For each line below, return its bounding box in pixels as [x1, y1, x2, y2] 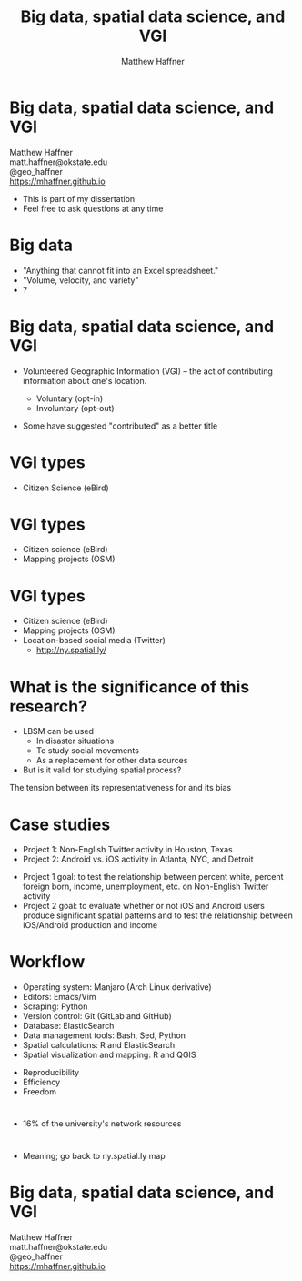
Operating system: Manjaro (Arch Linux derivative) [22, 982, 212, 993]
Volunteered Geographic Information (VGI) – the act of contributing [22, 366, 273, 377]
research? [9, 696, 88, 716]
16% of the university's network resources [22, 1118, 182, 1129]
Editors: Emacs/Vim [22, 992, 96, 1003]
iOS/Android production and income [22, 920, 157, 931]
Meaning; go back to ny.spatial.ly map [22, 1150, 166, 1161]
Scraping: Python [22, 1001, 88, 1012]
